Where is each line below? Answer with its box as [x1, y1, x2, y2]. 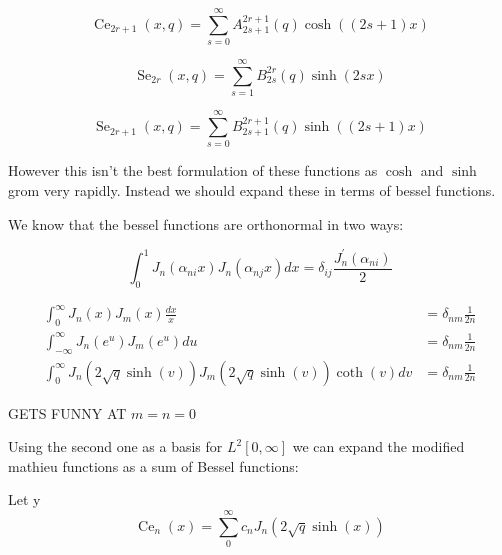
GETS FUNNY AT [8, 402, 127, 423]
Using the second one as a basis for [8, 436, 223, 457]
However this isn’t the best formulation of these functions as [8, 160, 378, 181]
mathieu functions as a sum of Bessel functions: [8, 455, 299, 476]
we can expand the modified [292, 436, 465, 457]
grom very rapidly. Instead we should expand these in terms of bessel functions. [8, 179, 496, 200]
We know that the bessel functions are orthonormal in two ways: [8, 213, 404, 234]
